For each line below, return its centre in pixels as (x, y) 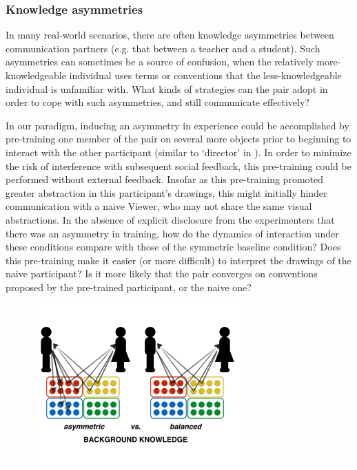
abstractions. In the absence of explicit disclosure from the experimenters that (170, 219)
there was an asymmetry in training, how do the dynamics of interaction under (172, 233)
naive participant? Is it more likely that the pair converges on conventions (162, 274)
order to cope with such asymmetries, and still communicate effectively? (157, 102)
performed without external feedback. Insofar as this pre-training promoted (164, 179)
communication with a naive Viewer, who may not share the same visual (159, 206)
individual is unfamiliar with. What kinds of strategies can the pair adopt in (167, 88)
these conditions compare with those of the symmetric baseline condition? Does (173, 247)
